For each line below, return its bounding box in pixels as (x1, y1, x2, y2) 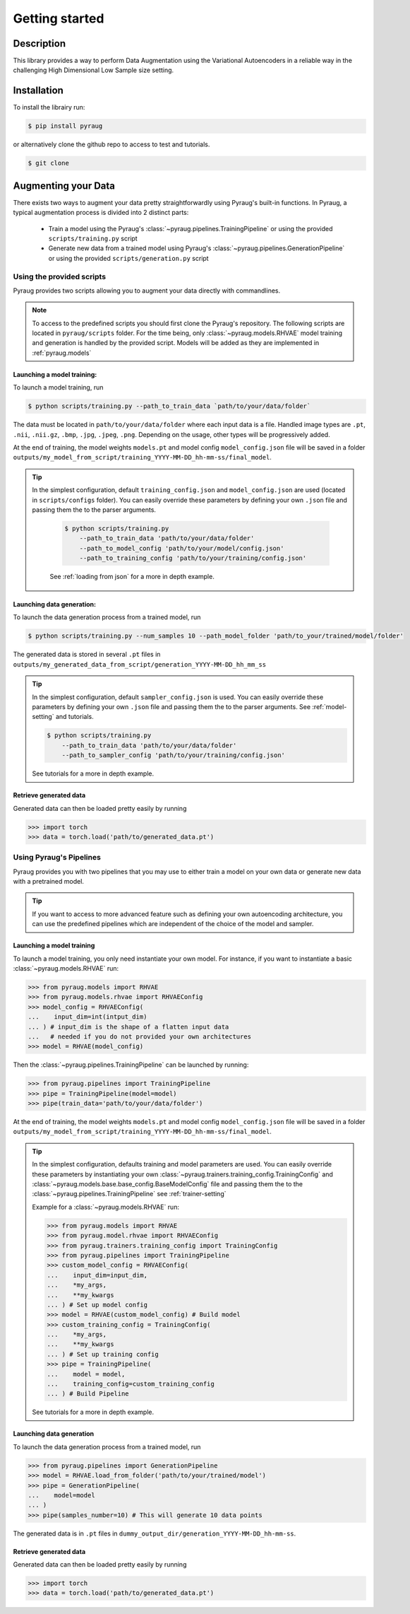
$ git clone (28, 159, 70, 168)
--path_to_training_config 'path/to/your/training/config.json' (79, 554, 307, 562)
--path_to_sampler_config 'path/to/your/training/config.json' (61, 752, 286, 759)
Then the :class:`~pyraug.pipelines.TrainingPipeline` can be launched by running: (13, 1060, 249, 1069)
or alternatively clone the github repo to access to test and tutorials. (13, 140, 210, 148)
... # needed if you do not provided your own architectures (28, 1032, 252, 1041)
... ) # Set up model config (47, 1301, 148, 1309)
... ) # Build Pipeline (47, 1390, 130, 1398)
